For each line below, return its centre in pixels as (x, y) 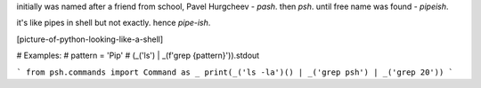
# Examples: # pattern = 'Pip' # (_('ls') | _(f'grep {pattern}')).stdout (138, 56)
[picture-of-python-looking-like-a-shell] (90, 39)
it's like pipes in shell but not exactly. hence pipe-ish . (114, 23)
